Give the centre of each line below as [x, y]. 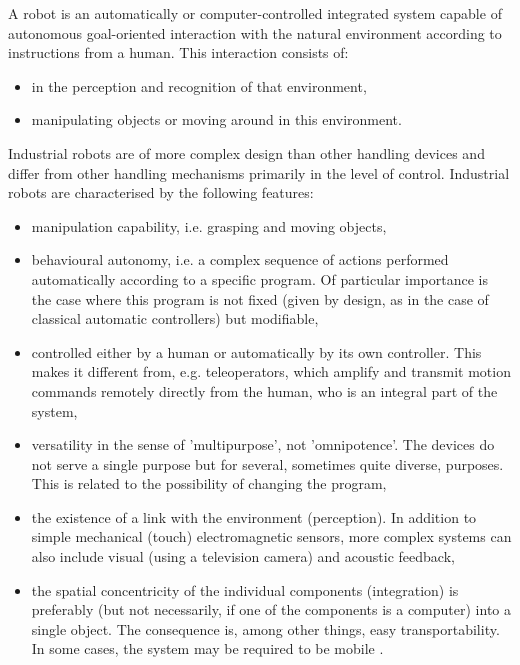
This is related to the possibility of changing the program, [209, 483]
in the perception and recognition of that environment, [199, 85]
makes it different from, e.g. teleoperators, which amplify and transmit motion [271, 371]
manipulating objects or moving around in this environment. [216, 119]
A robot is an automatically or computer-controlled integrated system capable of [255, 13]
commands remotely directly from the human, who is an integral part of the [264, 390]
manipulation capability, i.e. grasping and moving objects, [209, 225]
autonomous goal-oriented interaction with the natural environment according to [255, 32]
